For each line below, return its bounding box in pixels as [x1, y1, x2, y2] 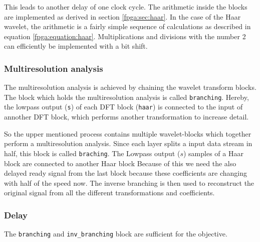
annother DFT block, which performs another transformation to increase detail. [4, 111, 249, 122]
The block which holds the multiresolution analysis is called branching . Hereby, [4, 91, 249, 102]
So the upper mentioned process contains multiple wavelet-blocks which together [4, 128, 251, 139]
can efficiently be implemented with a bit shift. [4, 41, 148, 51]
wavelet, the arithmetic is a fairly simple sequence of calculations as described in [4, 21, 251, 32]
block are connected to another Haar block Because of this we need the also [4, 158, 236, 168]
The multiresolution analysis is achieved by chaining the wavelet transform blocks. [4, 82, 256, 92]
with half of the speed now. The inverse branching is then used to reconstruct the [4, 177, 254, 188]
